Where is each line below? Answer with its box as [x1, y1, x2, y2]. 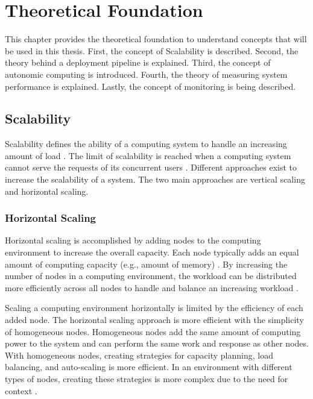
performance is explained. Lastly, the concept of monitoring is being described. [5, 80, 296, 92]
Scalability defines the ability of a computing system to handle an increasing [5, 137, 287, 150]
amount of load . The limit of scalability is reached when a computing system [5, 149, 291, 162]
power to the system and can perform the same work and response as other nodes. [5, 337, 309, 350]
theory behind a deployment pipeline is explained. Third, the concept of [5, 56, 271, 69]
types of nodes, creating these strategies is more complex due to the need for [5, 372, 288, 385]
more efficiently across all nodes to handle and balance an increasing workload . [5, 281, 299, 294]
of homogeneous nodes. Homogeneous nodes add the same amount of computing [5, 325, 301, 338]
